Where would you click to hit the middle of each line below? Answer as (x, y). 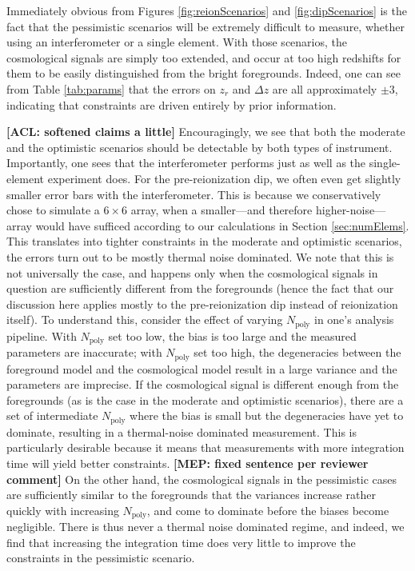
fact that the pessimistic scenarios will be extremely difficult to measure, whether (206, 26)
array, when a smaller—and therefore (221, 210)
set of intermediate (52, 415)
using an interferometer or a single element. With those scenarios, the (177, 42)
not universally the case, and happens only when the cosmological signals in (192, 272)
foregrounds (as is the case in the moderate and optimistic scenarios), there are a (205, 399)
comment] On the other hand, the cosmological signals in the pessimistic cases (202, 479)
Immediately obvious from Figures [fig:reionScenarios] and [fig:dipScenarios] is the (207, 10)
